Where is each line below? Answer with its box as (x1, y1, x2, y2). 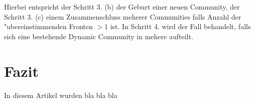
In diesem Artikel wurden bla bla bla (4, 89, 117, 100)
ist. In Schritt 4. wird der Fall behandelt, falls (110, 21, 251, 32)
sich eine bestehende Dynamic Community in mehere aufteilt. (4, 31, 193, 41)
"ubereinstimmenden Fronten (4, 21, 93, 32)
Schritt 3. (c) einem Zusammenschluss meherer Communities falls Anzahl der (4, 11, 241, 22)
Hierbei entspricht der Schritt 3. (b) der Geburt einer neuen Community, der (4, 2, 240, 12)
